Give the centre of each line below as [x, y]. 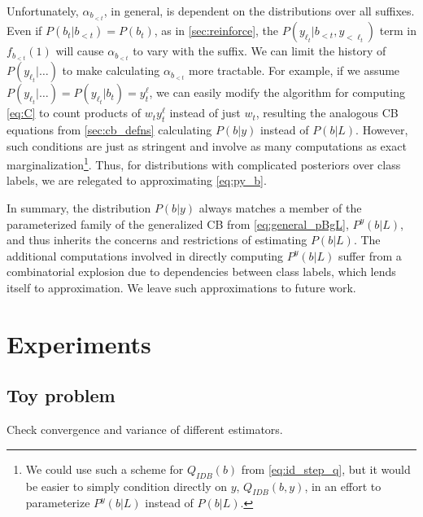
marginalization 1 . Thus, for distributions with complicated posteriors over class [204, 163]
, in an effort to [343, 486]
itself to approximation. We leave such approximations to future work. [181, 287]
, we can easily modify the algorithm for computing [277, 92]
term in [398, 31]
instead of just [205, 113]
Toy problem [61, 395]
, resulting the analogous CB [327, 113]
